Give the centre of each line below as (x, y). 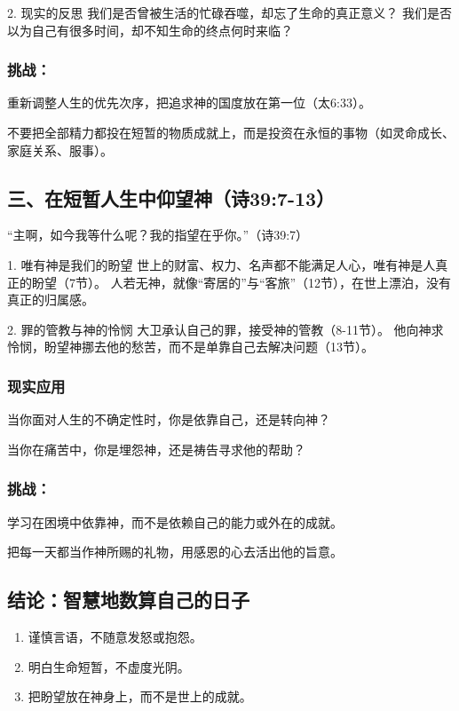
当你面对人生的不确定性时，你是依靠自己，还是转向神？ (169, 419)
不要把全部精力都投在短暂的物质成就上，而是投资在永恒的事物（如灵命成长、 (231, 132)
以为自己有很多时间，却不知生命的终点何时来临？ (150, 30)
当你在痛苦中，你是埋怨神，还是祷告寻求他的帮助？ (156, 449)
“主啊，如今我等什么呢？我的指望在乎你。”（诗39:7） (158, 235)
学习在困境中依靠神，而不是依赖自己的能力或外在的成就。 (175, 521)
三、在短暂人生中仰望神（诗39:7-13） (171, 197)
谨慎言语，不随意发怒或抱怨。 (115, 636)
